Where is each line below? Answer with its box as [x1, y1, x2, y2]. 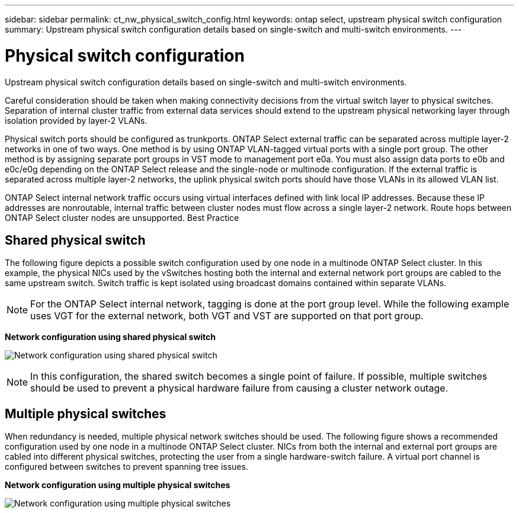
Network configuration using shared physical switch [5, 332, 216, 342]
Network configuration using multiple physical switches [5, 480, 230, 490]
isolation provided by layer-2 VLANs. [5, 115, 148, 126]
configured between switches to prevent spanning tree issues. [5, 461, 248, 472]
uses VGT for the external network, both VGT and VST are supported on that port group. [30, 310, 424, 322]
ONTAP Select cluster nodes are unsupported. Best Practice [5, 212, 239, 223]
